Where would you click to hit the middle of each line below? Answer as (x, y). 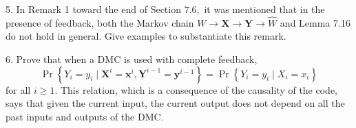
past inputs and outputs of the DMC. (85, 116)
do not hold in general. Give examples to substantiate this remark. (146, 36)
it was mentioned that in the (264, 9)
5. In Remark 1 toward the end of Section (93, 9)
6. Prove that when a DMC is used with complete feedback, (132, 59)
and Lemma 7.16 (315, 22)
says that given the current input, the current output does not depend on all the (175, 103)
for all (18, 89)
